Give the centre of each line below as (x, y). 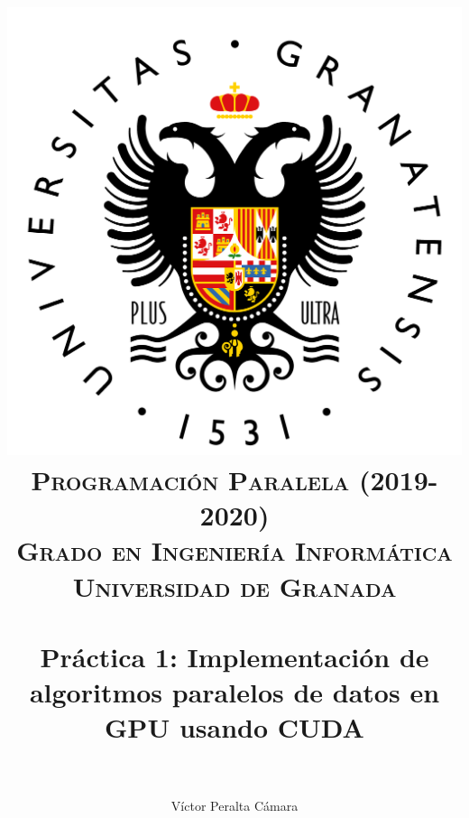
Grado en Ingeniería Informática (234, 550)
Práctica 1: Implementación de (234, 656)
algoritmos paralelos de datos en (234, 692)
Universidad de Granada (234, 586)
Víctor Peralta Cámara (234, 806)
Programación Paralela (190, 479)
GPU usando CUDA (234, 727)
